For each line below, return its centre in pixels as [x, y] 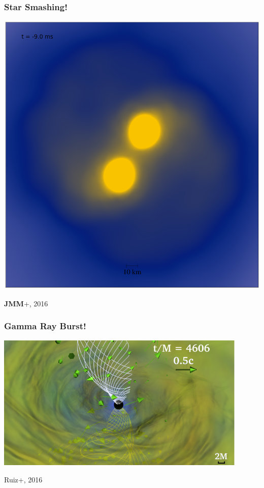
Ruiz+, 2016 [23, 479]
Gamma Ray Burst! [45, 326]
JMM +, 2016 [26, 303]
